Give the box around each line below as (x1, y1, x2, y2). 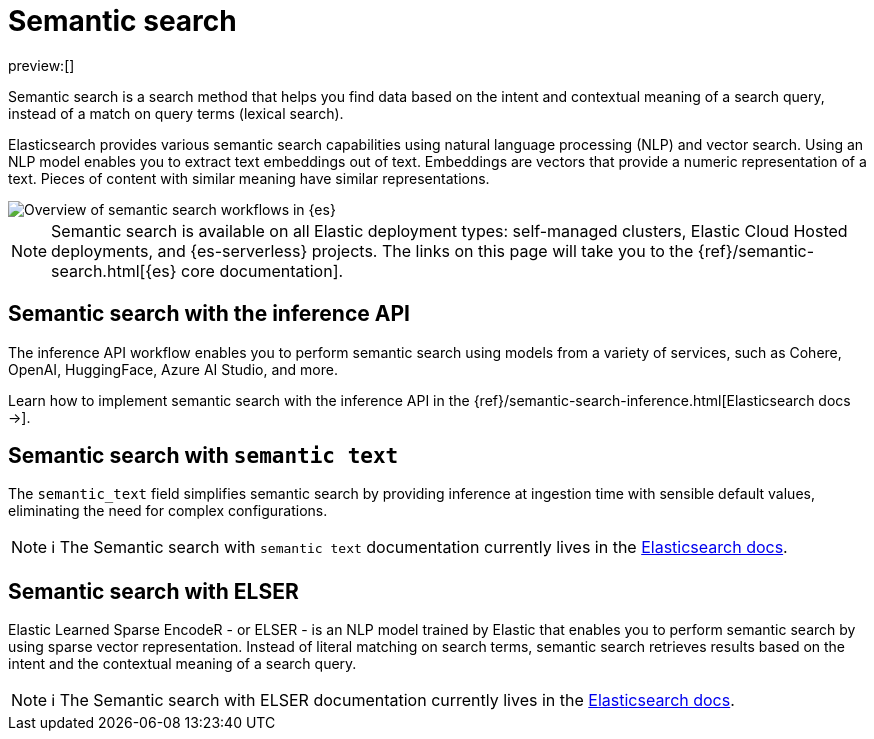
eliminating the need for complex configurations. (8, 502, 328, 520)
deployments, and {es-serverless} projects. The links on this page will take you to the (51, 240, 694, 261)
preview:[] (8, 56, 75, 74)
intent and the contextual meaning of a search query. (8, 655, 357, 673)
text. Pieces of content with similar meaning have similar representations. (8, 169, 490, 187)
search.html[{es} (51, 260, 177, 281)
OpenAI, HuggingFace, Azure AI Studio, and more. (8, 360, 338, 378)
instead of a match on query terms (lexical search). (8, 104, 344, 122)
